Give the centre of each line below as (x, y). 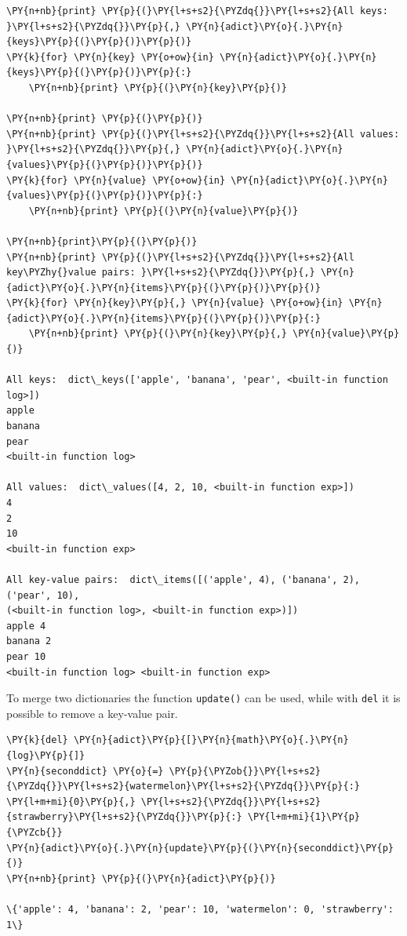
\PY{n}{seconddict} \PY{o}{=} (85, 771)
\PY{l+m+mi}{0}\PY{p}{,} (71, 801)
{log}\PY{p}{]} (46, 755)
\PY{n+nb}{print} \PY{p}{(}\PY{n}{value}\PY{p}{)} (164, 211)
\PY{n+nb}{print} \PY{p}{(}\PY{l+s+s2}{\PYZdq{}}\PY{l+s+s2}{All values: (203, 134)
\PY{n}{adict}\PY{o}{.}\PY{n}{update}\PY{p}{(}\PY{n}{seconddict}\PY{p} (200, 848)
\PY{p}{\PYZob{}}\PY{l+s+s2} (245, 771)
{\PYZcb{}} (35, 832)
